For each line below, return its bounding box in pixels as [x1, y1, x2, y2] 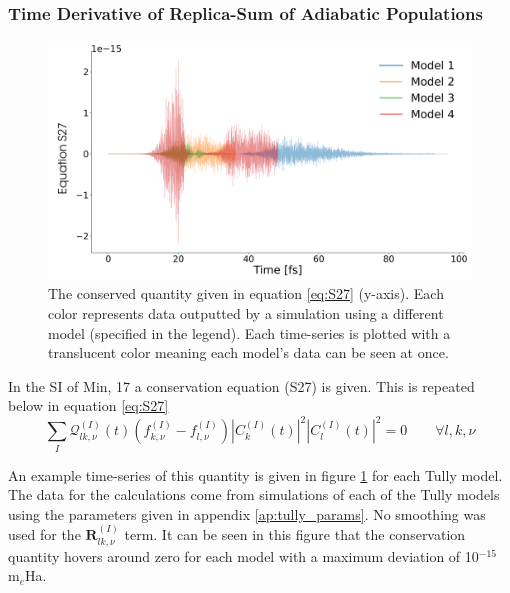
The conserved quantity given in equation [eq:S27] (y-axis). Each [48, 283, 444, 304]
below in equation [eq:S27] [8, 395, 169, 416]
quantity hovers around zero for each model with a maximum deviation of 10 [8, 545, 479, 566]
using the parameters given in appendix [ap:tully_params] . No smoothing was [8, 503, 486, 524]
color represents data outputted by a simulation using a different [48, 302, 444, 323]
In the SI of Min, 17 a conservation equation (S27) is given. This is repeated [8, 375, 475, 396]
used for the [8, 524, 81, 545]
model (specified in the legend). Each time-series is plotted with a [48, 322, 451, 343]
